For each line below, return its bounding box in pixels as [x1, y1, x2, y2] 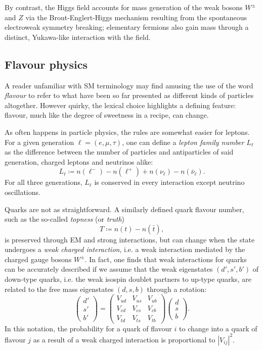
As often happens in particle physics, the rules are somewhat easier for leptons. [5, 126, 250, 137]
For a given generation [5, 136, 74, 147]
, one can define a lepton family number [122, 136, 244, 147]
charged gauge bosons [5, 254, 72, 264]
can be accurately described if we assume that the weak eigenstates [5, 264, 213, 274]
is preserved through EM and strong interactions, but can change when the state [5, 234, 255, 244]
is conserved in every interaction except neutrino [94, 177, 245, 187]
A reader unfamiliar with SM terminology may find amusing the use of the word [5, 80, 253, 90]
